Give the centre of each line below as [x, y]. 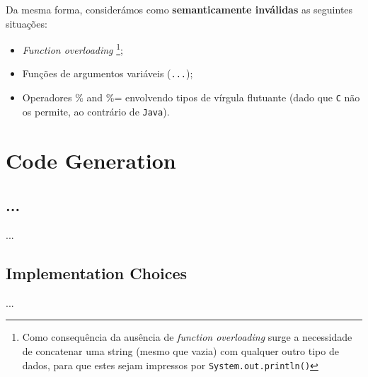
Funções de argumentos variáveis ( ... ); [108, 73]
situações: [27, 23]
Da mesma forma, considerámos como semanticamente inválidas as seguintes [179, 9]
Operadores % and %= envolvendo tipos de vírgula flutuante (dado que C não [191, 97]
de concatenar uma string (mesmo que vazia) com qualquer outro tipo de [180, 350]
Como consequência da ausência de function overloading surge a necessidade [187, 337]
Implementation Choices [97, 272]
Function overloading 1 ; [73, 49]
